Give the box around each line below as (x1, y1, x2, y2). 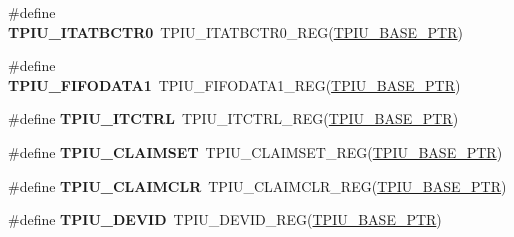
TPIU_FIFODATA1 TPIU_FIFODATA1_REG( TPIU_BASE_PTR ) (8, 74, 461, 95)
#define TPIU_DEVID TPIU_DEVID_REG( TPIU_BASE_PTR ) (8, 209, 442, 230)
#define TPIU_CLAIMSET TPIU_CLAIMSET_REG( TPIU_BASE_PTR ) (8, 141, 503, 162)
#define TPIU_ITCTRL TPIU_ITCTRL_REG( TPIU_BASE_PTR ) (8, 108, 459, 129)
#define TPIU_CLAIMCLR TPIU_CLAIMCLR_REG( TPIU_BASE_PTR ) (8, 175, 507, 196)
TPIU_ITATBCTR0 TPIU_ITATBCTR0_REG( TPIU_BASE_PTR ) (8, 21, 463, 42)
